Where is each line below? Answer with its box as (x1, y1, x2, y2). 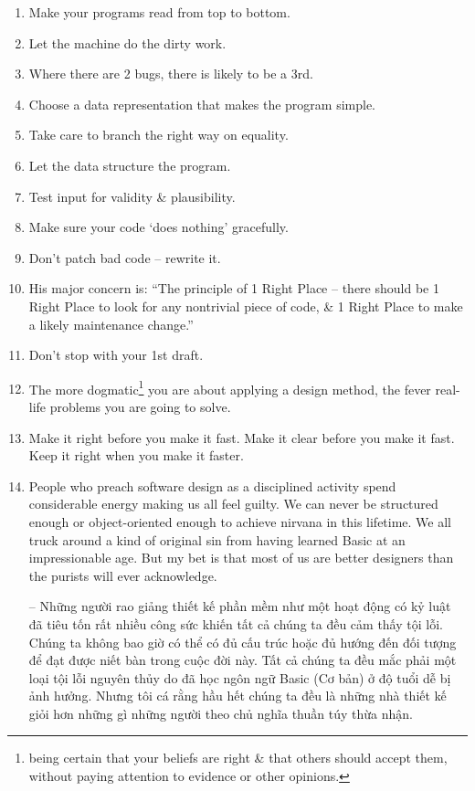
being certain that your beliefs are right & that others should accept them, (28, 748, 448, 767)
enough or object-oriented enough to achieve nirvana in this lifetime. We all (28, 512, 452, 531)
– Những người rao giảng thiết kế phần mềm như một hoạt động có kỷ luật (28, 596, 451, 616)
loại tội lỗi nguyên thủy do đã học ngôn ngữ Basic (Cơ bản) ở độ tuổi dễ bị (28, 668, 451, 687)
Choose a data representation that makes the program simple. (28, 94, 376, 113)
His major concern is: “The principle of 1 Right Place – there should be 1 (28, 279, 439, 298)
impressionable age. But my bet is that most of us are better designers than (28, 548, 454, 567)
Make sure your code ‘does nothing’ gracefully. (28, 217, 289, 237)
